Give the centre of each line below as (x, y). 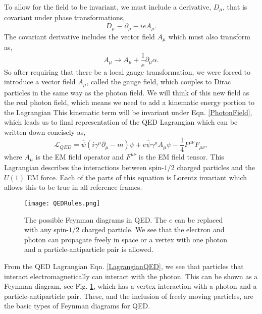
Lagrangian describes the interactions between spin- (84, 167)
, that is (235, 7)
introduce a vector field (40, 82)
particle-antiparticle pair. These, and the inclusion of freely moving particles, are (129, 296)
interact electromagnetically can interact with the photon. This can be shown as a (131, 276)
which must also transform (209, 36)
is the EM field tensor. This (181, 156)
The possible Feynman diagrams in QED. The (96, 219)
